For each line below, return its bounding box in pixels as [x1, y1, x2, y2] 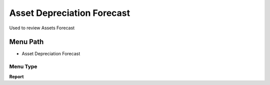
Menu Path [9, 38, 44, 46]
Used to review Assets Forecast [9, 25, 75, 31]
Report [9, 74, 24, 80]
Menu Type [9, 63, 37, 70]
